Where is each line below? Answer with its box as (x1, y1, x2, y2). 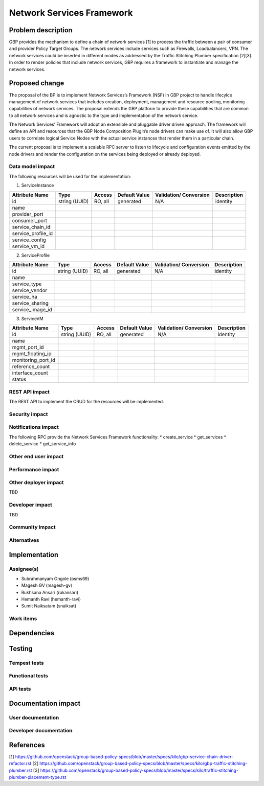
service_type (12, 280, 42, 287)
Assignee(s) (9, 565, 39, 572)
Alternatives (9, 536, 39, 543)
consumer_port (12, 217, 47, 224)
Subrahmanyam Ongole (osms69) (21, 576, 89, 581)
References (9, 740, 45, 749)
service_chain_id (12, 223, 51, 230)
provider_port (12, 210, 44, 217)
